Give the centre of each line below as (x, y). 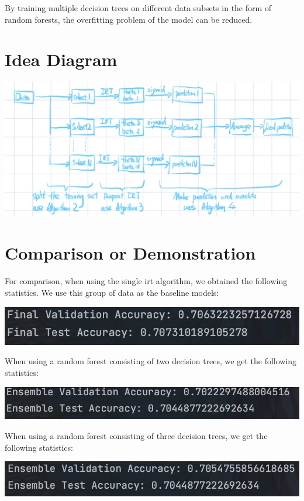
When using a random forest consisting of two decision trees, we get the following (151, 361)
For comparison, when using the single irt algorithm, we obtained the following (146, 281)
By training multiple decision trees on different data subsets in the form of (138, 8)
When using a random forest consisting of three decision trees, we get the (136, 435)
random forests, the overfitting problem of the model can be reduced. (129, 19)
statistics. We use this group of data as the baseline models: (112, 292)
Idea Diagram (61, 59)
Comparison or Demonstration (130, 253)
